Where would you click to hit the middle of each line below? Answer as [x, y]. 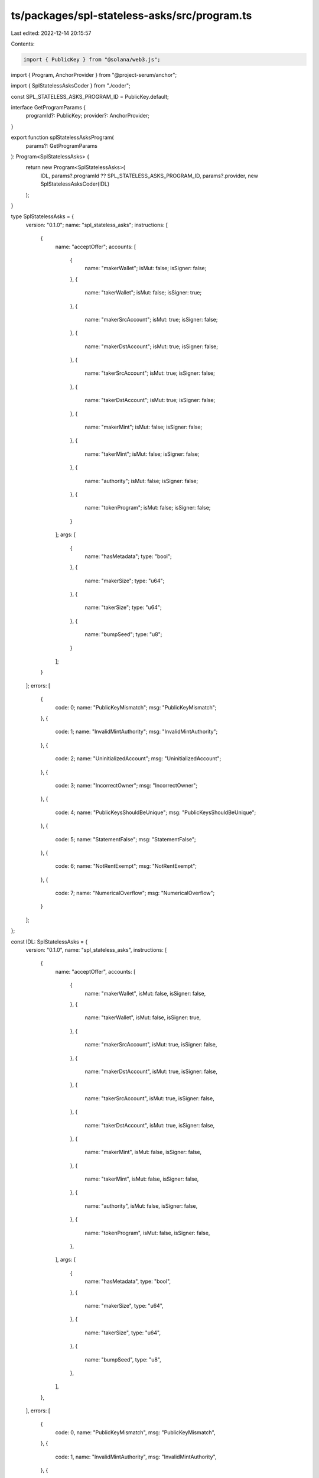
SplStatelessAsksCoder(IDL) [75, 184]
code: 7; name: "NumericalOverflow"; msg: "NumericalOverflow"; [135, 893]
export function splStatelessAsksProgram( [63, 137]
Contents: [23, 44]
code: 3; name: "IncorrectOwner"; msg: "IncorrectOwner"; [126, 785]
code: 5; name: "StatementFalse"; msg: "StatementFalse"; [126, 839]
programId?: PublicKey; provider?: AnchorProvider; [88, 116]
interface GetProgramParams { [48, 108]
